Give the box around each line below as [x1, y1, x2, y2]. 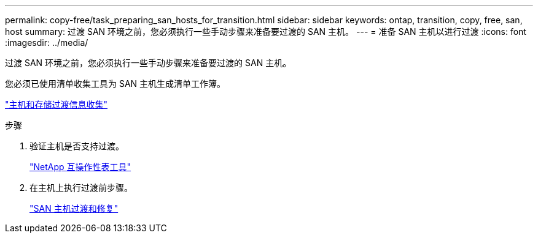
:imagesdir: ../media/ [5, 37, 88, 48]
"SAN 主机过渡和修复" [29, 203, 119, 214]
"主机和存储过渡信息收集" [5, 99, 108, 110]
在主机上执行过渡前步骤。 [29, 182, 133, 193]
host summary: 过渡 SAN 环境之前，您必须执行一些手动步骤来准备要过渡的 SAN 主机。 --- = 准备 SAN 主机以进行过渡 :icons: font [5, 26, 526, 37]
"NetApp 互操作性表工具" [29, 162, 131, 172]
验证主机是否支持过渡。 [29, 141, 124, 151]
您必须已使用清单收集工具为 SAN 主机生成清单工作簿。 [5, 78, 226, 89]
